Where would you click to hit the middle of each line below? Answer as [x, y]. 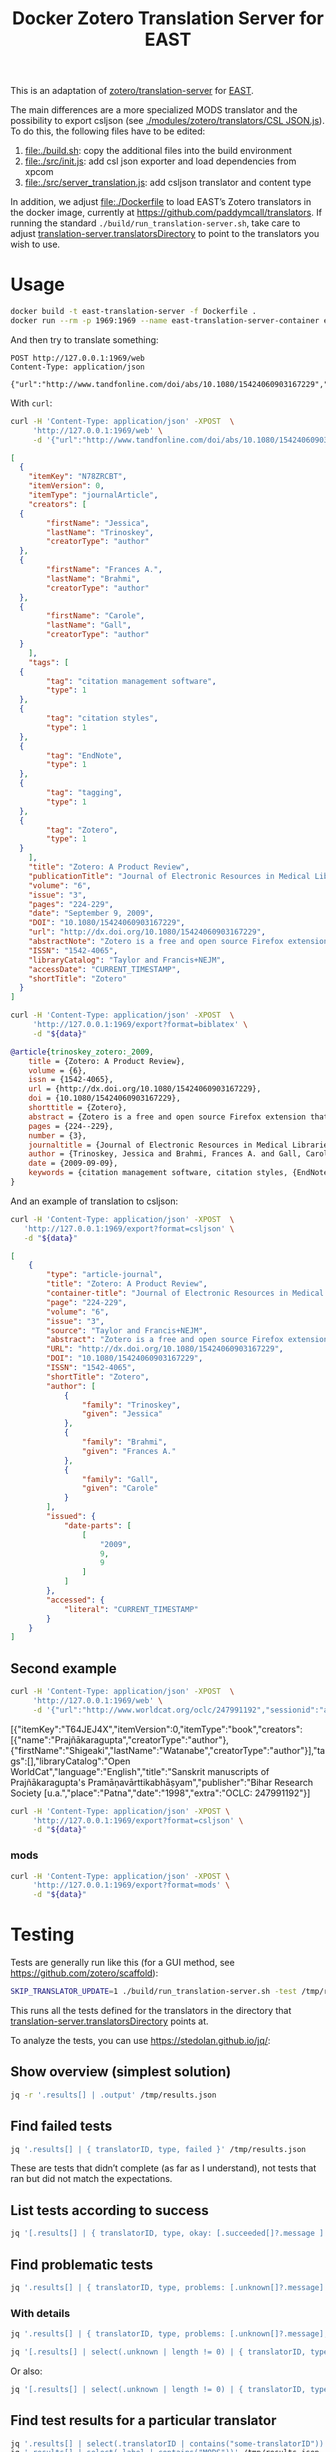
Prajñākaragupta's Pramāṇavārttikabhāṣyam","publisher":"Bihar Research [162, 1782]
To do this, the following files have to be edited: [108, 131]
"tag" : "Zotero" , [82, 830]
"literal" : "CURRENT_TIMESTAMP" [131, 1609]
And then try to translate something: [84, 339]
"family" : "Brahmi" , [124, 1442]
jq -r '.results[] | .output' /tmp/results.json [113, 2095]
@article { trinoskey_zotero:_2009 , [82, 1052]
